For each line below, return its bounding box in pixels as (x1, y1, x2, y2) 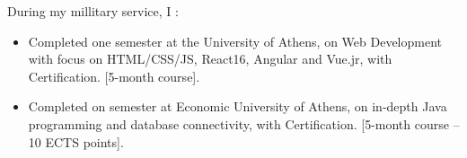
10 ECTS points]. (28, 132, 124, 151)
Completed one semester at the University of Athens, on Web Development (28, 31, 442, 50)
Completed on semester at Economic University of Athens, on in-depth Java (28, 97, 447, 116)
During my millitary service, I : (7, 2, 179, 20)
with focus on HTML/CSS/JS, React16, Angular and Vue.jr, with (28, 49, 392, 68)
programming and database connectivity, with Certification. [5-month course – (28, 114, 460, 133)
